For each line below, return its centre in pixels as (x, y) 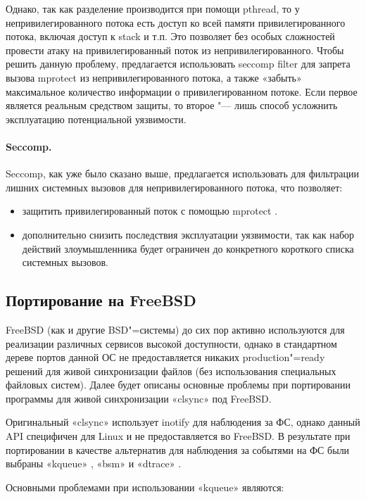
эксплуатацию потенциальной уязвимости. (96, 119)
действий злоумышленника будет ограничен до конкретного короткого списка (188, 248)
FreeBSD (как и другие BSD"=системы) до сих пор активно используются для (175, 329)
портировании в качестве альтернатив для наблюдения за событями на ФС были (178, 449)
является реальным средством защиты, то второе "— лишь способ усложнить (172, 105)
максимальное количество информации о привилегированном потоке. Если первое (182, 91)
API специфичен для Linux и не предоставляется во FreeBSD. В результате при (178, 436)
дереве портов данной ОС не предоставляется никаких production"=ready (165, 357)
